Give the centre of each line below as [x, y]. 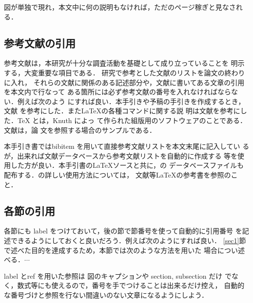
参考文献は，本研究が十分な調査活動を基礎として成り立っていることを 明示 [124, 63]
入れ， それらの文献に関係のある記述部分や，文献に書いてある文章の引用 [127, 82]
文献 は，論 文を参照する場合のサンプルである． [80, 130]
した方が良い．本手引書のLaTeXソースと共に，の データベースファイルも [127, 165]
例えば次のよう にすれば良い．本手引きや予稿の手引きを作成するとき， [131, 101]
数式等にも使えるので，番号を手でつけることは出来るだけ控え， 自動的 [131, 285]
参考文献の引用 [40, 43]
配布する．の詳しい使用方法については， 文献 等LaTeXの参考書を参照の [117, 174]
